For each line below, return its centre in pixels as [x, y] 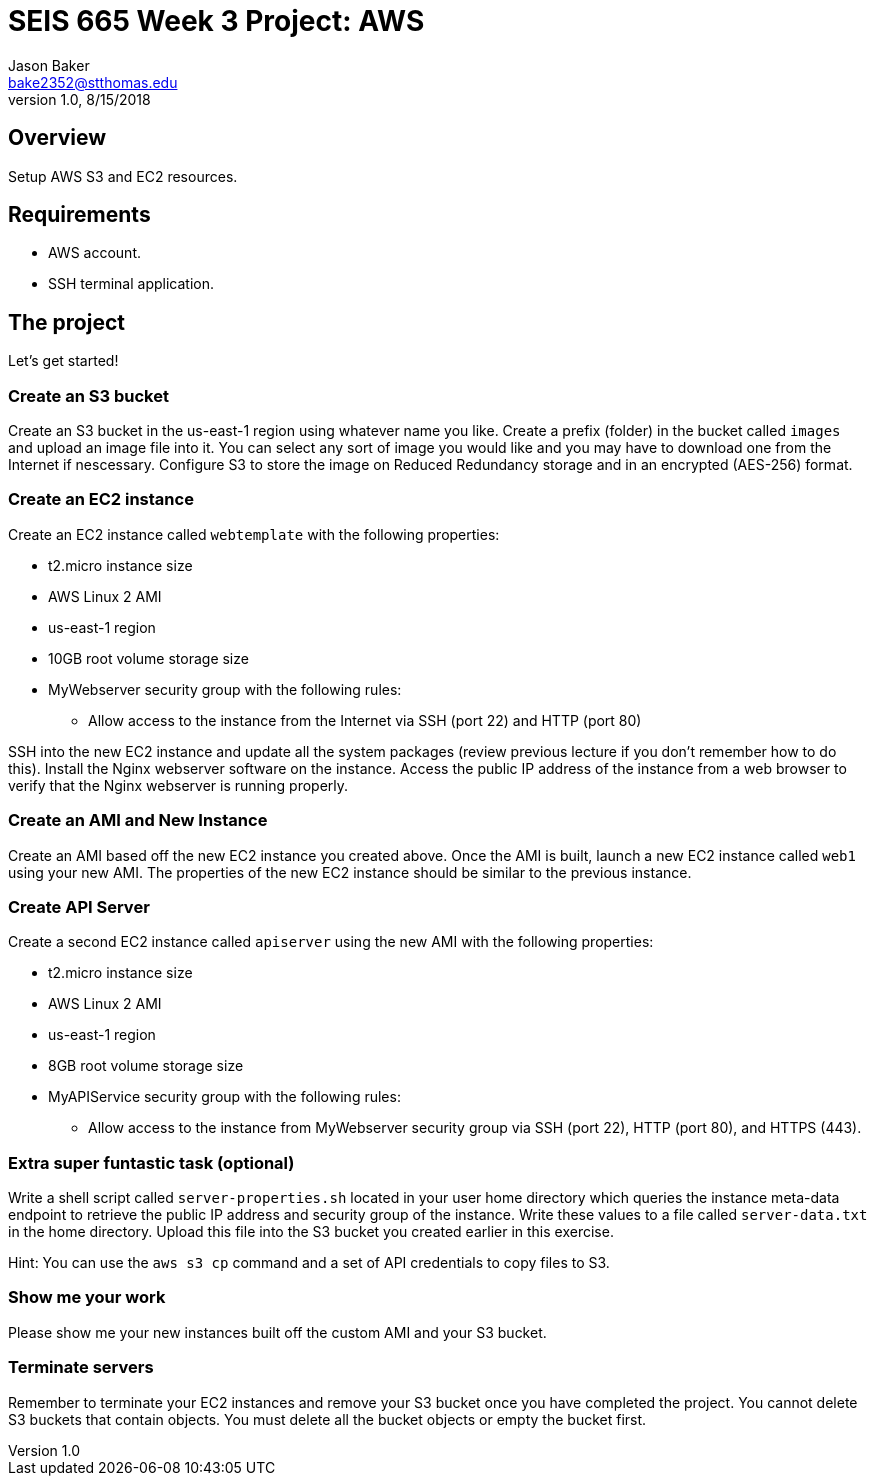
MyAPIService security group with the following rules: [224, 1097]
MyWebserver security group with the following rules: [225, 689]
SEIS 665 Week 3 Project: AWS [216, 21]
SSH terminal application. [131, 284]
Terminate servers [81, 1367]
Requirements [79, 215]
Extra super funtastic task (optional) [151, 1162]
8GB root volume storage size [146, 1066]
